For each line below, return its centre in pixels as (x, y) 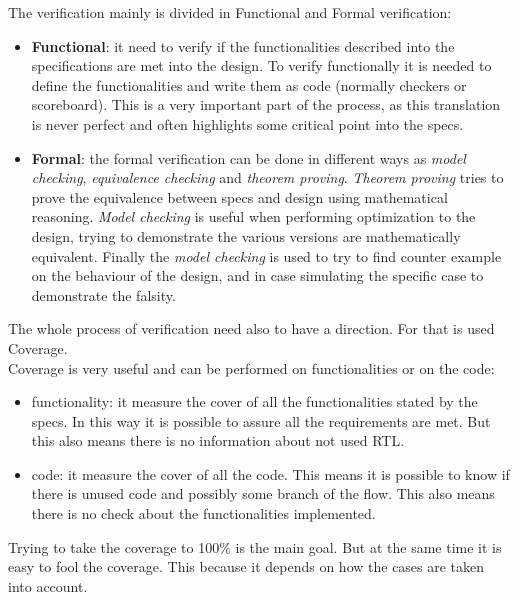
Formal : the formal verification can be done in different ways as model (248, 157)
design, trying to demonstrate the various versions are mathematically (246, 235)
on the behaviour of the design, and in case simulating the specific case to (257, 275)
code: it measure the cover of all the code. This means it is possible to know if (270, 473)
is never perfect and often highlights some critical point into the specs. (247, 123)
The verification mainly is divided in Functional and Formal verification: (230, 12)
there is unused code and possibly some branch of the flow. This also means (263, 493)
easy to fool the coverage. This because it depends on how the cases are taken (246, 566)
